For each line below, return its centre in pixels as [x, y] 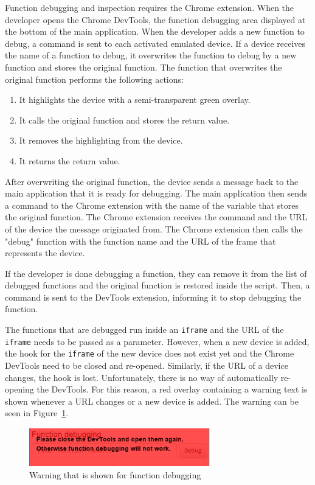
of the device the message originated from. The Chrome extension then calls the [154, 229]
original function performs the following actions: [94, 79]
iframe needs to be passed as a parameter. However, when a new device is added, [157, 341]
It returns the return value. [70, 160]
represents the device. [45, 253]
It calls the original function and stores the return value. [124, 120]
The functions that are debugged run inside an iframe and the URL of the [144, 330]
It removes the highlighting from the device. [101, 140]
